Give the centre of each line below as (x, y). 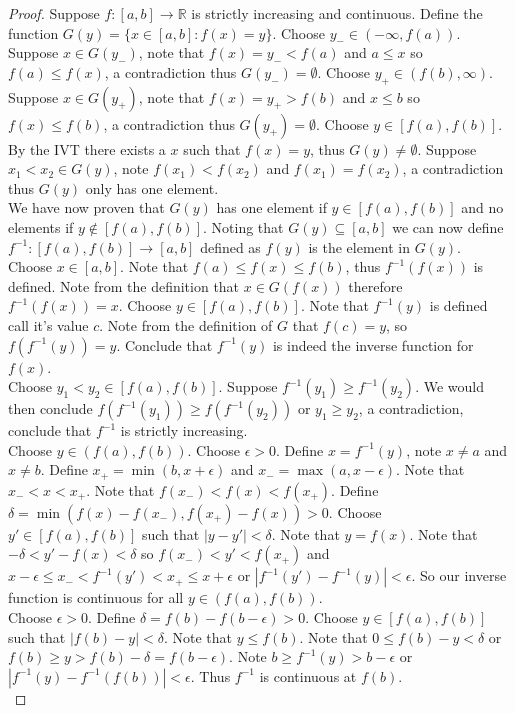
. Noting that (243, 226)
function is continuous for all (96, 597)
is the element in (359, 246)
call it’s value (48, 324)
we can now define (448, 226)
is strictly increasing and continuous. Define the (337, 13)
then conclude (50, 408)
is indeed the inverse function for (373, 344)
